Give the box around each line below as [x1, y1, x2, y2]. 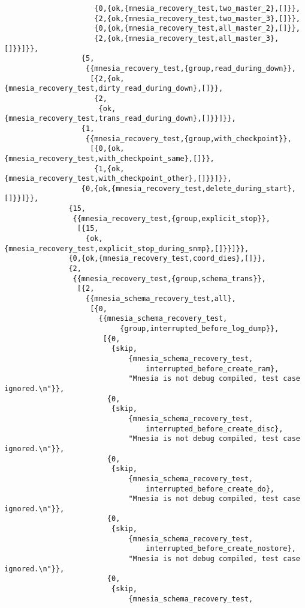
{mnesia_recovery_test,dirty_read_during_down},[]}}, [4, 84, 224, 93]
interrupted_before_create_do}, [146, 484, 275, 493]
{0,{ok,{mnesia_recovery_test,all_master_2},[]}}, [94, 24, 300, 33]
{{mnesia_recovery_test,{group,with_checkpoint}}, [86, 134, 292, 143]
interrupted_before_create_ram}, [146, 364, 279, 373]
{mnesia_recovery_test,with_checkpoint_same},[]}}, [4, 154, 215, 163]
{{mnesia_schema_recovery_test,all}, [86, 294, 236, 303]
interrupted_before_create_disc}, [146, 424, 283, 433]
